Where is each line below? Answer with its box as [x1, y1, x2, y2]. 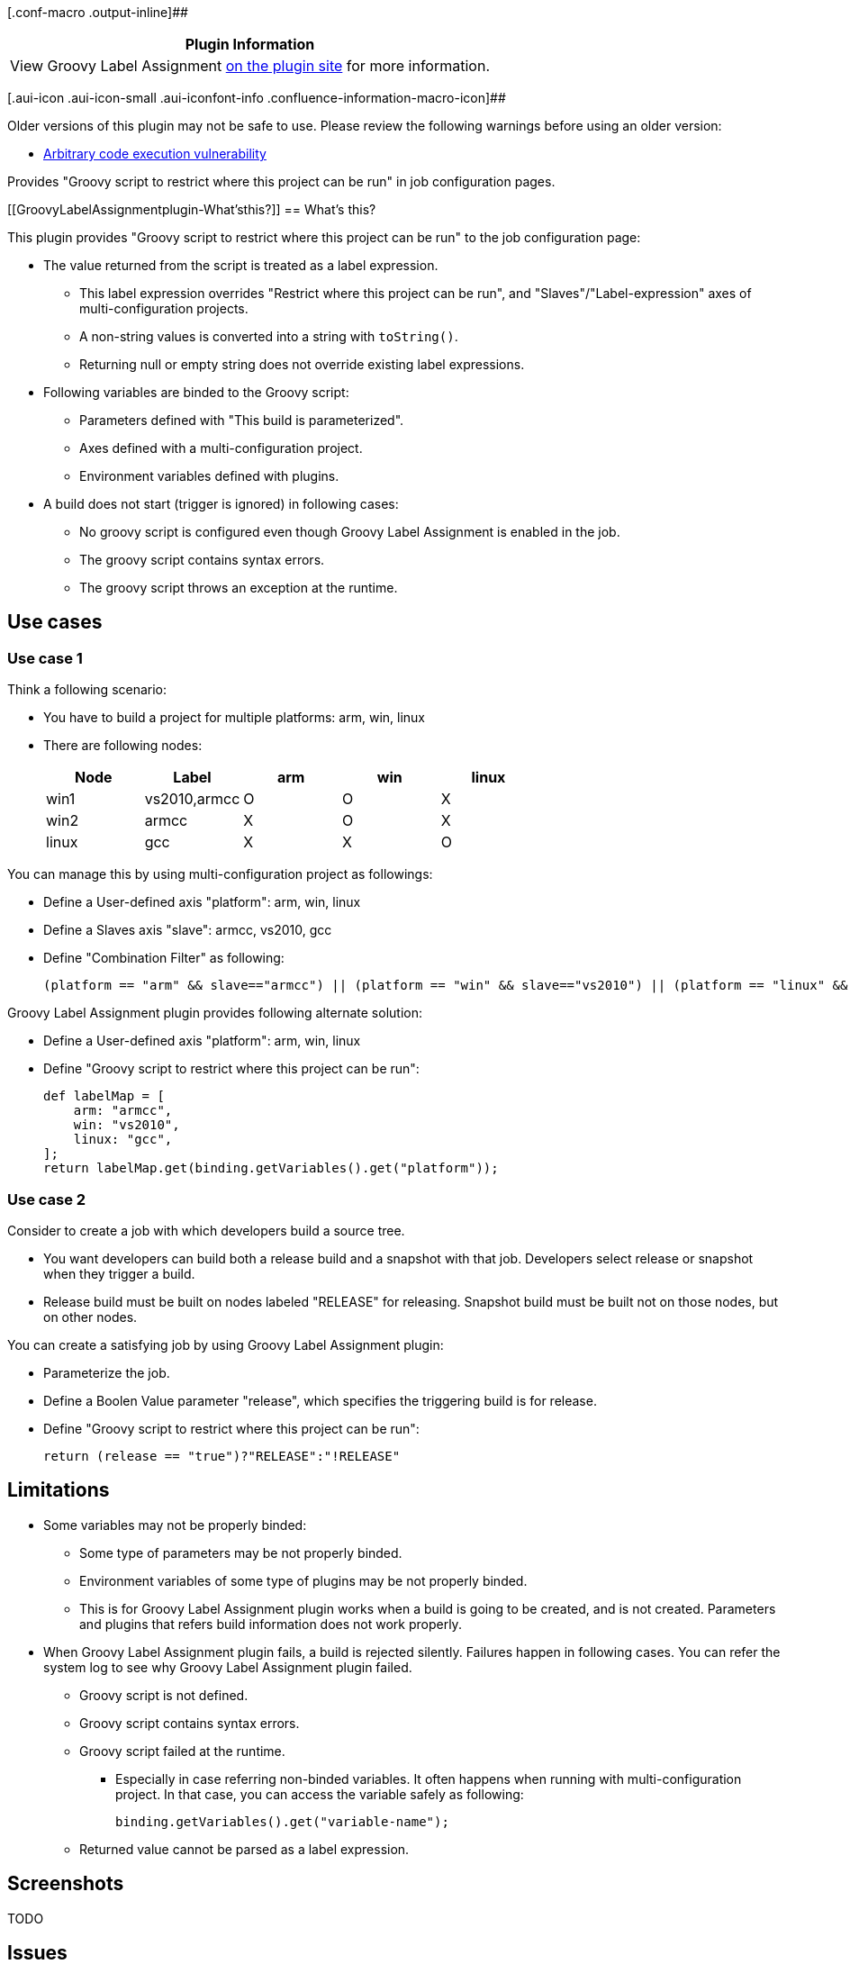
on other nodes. [43, 1308, 138, 1325]
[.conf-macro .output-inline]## [7, 5, 188, 20]
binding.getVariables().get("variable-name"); [115, 1814, 449, 1829]
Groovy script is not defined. [79, 1687, 249, 1703]
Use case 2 [7, 1190, 86, 1208]
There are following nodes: [43, 738, 203, 754]
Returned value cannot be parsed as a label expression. [79, 1841, 410, 1857]
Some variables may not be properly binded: [43, 1516, 307, 1533]
